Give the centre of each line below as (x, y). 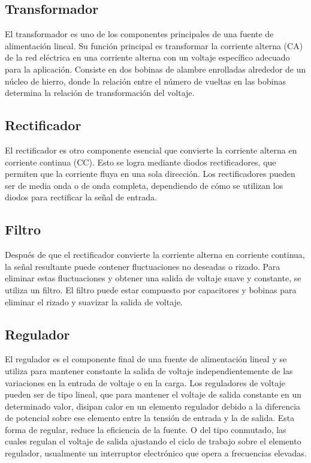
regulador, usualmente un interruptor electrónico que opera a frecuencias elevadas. (156, 453)
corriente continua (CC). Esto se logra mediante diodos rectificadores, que (141, 162)
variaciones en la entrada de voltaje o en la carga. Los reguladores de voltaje (145, 382)
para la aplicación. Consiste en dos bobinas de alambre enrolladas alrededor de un (155, 69)
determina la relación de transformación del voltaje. (100, 93)
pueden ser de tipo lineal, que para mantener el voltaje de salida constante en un (153, 394)
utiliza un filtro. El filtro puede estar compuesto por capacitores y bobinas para (151, 289)
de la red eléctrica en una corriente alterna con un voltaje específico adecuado (147, 57)
